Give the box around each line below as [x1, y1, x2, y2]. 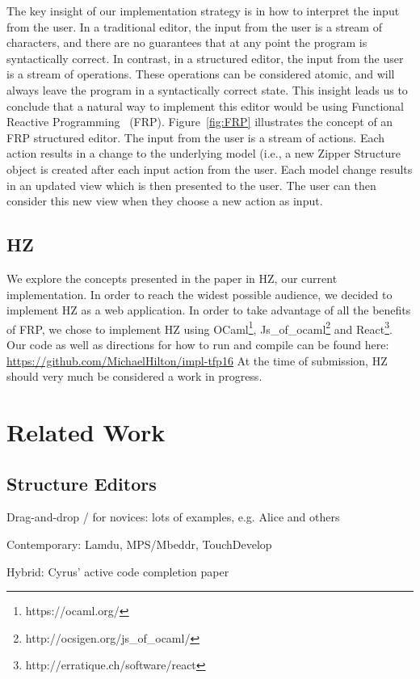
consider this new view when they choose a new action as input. [6, 192, 323, 209]
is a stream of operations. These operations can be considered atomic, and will [6, 65, 395, 82]
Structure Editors [6, 470, 157, 496]
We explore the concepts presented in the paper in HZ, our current [6, 269, 338, 286]
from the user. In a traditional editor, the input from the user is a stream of [6, 18, 382, 35]
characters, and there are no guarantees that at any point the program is [6, 34, 367, 51]
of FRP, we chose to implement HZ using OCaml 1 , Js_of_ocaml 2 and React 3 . [6, 318, 393, 337]
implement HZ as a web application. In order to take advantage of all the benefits [6, 302, 411, 318]
